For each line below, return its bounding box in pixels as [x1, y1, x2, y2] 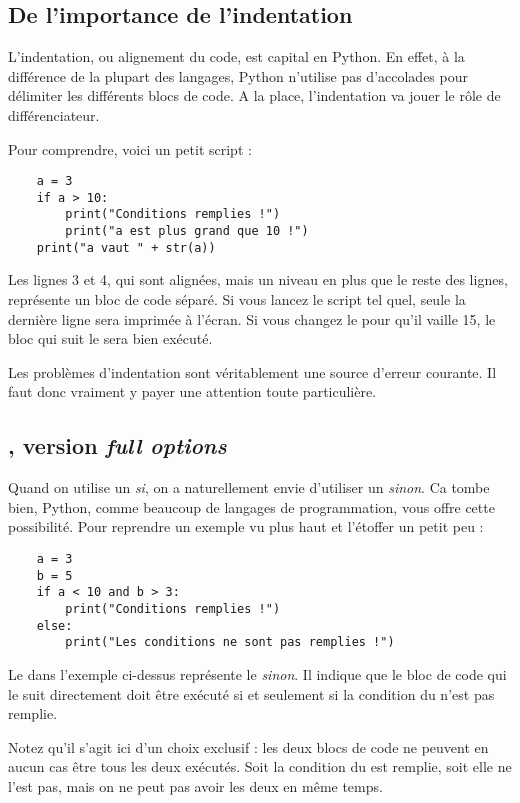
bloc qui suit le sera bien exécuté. [8, 328, 213, 349]
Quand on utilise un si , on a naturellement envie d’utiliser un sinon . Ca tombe [8, 477, 490, 498]
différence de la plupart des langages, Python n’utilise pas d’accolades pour [8, 65, 468, 86]
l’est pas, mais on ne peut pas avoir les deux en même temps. [8, 775, 383, 796]
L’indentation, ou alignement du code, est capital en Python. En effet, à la [8, 46, 465, 67]
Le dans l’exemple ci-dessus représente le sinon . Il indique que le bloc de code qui [8, 663, 507, 684]
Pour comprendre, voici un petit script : [8, 138, 252, 159]
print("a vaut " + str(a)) [36, 240, 216, 255]
